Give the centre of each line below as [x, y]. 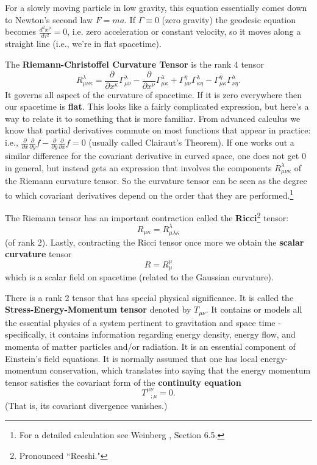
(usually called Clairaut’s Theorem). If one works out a [191, 142]
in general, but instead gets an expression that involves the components [138, 167]
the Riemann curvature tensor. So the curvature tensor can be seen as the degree [156, 181]
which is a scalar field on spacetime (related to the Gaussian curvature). [139, 277]
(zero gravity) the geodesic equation [229, 19]
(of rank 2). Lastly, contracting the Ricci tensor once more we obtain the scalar [155, 242]
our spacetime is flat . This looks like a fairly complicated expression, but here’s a [157, 106]
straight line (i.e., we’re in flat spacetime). [83, 44]
